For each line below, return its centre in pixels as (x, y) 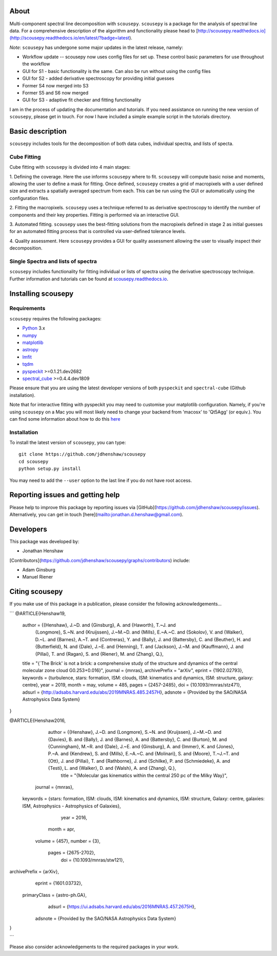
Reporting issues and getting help (65, 495)
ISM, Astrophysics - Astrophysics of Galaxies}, (72, 806)
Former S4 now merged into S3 (55, 85)
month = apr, (62, 829)
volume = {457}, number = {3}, (68, 841)
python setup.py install (50, 469)
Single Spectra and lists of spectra (53, 261)
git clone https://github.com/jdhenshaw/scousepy (82, 454)
